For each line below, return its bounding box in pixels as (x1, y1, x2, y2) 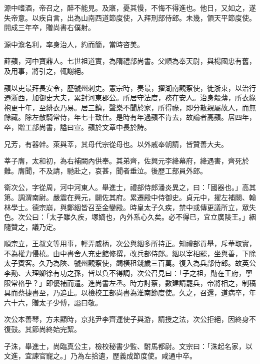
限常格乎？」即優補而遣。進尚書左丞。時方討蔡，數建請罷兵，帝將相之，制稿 (4, 277, 256, 288)
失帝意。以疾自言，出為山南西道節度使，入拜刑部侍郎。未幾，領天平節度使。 (4, 12, 256, 23)
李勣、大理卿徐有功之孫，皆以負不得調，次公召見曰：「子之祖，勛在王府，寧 (4, 268, 252, 278)
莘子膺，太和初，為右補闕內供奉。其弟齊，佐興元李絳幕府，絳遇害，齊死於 (4, 155, 249, 166)
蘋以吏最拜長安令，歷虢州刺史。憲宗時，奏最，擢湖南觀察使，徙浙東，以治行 (4, 82, 256, 93)
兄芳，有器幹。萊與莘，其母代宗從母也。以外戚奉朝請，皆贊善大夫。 (4, 138, 228, 149)
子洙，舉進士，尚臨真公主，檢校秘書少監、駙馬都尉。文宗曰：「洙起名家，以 (4, 340, 252, 351)
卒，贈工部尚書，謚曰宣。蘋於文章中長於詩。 (4, 121, 151, 132)
